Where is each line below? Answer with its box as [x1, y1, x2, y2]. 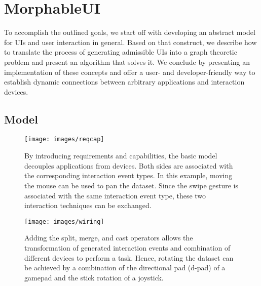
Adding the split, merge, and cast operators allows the [24, 232, 193, 243]
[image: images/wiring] [24, 218, 104, 225]
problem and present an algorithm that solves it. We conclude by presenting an [4, 56, 250, 67]
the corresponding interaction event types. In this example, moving [24, 170, 233, 181]
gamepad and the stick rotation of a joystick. [24, 272, 164, 282]
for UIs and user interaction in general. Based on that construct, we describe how [4, 36, 257, 47]
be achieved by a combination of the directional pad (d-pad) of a [24, 262, 226, 273]
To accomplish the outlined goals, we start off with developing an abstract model [4, 27, 255, 37]
